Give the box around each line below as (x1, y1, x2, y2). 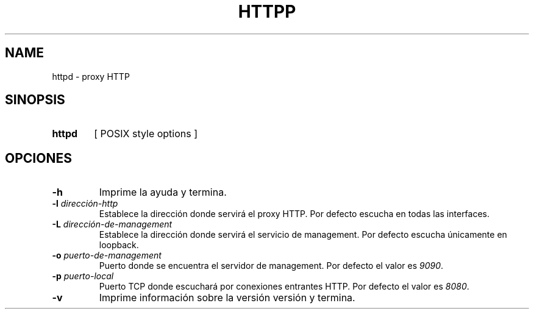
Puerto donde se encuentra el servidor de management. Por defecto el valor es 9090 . (99, 260, 444, 271)
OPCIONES (5, 150, 72, 166)
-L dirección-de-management (52, 219, 173, 230)
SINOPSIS (5, 92, 65, 108)
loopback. (99, 240, 139, 251)
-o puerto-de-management (52, 250, 162, 261)
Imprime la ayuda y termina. (99, 186, 227, 199)
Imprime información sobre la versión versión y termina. (99, 291, 355, 304)
